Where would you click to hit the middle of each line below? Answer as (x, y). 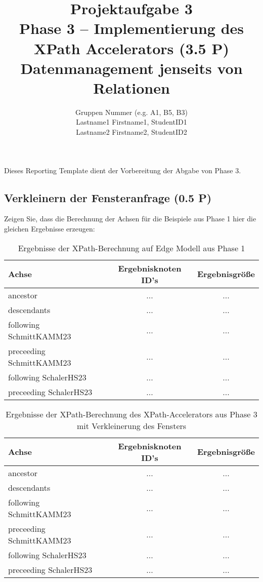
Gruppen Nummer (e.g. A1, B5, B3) (131, 112)
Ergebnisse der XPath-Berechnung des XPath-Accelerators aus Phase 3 (131, 414)
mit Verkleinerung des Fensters (131, 425)
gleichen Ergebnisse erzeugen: (50, 229)
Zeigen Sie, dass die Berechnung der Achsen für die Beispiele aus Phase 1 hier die (130, 219)
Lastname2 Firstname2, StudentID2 (131, 132)
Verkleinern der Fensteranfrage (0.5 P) (108, 197)
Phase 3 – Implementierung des (131, 28)
